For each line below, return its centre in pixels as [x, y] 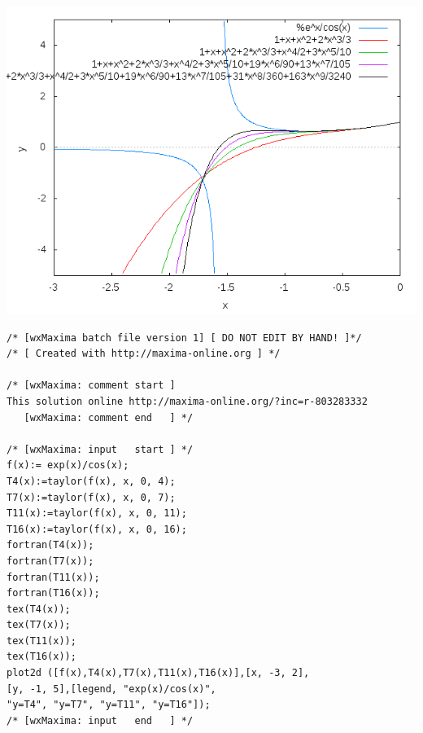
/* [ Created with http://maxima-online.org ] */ [144, 354]
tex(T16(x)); [41, 657]
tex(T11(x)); [41, 641]
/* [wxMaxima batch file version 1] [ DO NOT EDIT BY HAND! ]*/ [184, 338]
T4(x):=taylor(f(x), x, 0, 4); [91, 481]
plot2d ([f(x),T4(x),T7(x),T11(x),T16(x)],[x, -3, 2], [158, 673]
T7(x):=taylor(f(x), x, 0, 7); [91, 497]
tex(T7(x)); [39, 625]
